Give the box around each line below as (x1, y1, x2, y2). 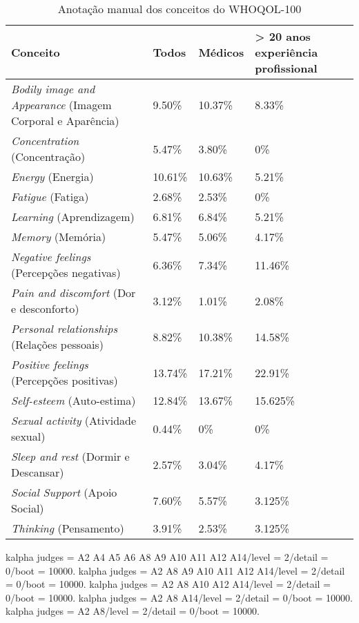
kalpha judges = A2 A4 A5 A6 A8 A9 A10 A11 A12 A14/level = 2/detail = (6, 550, 329, 564)
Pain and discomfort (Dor (11, 285, 136, 300)
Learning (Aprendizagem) (11, 209, 135, 224)
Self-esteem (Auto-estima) (11, 392, 136, 408)
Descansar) (11, 464, 64, 480)
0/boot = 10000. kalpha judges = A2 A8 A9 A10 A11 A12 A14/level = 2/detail (6, 563, 345, 577)
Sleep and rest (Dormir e (11, 448, 130, 464)
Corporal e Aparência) (11, 113, 119, 128)
